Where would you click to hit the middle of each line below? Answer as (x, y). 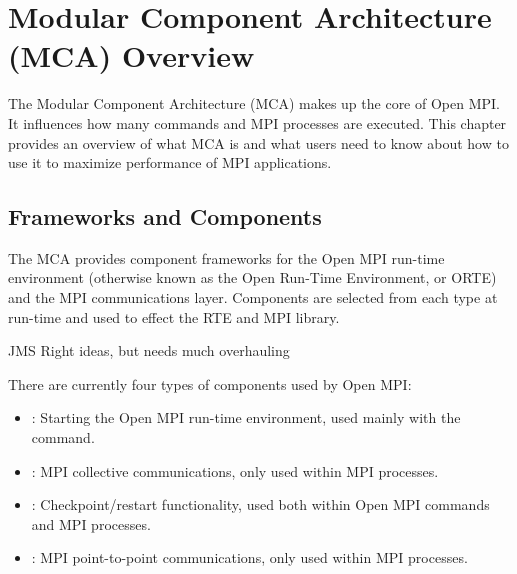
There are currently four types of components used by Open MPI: (210, 383)
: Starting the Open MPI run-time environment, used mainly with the (246, 417)
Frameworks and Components (165, 216)
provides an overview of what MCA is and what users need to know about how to (258, 142)
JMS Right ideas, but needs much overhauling (149, 350)
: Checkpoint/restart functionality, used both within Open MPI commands (260, 504)
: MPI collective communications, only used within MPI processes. (235, 470)
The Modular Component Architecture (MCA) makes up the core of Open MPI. (254, 103)
